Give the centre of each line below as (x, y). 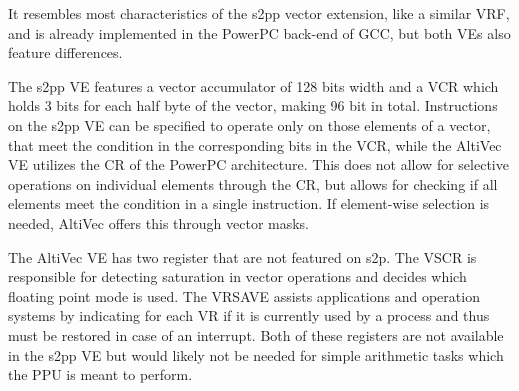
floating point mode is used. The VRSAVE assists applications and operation (244, 295)
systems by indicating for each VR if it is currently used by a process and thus (249, 315)
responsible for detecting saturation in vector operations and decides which (237, 276)
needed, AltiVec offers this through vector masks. (159, 222)
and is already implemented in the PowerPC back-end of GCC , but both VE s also (259, 32)
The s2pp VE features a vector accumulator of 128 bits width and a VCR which (253, 85)
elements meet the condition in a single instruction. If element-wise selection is (249, 203)
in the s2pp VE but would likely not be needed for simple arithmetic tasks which (256, 354)
